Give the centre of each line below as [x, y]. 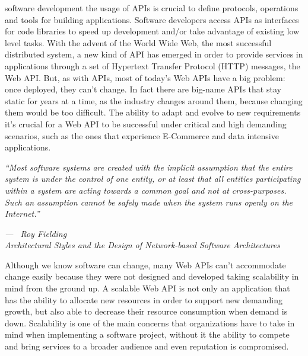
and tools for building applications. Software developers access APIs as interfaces [152, 19]
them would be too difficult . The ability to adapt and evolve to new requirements [153, 112]
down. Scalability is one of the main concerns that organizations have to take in [150, 323]
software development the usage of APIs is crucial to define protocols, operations [152, 8]
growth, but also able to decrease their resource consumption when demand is [146, 311]
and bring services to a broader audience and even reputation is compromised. [147, 346]
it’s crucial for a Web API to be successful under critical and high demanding [146, 124]
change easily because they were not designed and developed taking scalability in [152, 276]
